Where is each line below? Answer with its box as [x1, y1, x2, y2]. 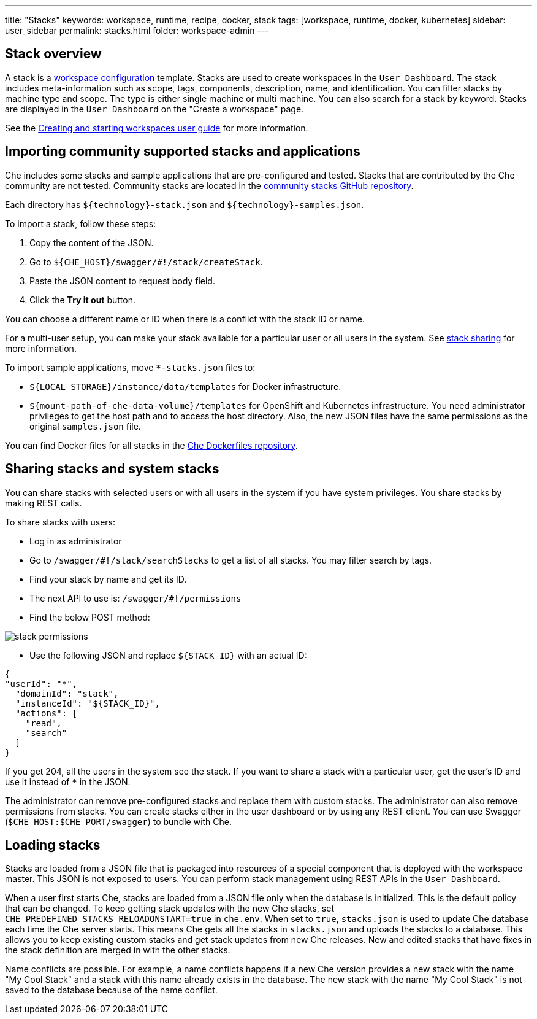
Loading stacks [5, 837, 101, 853]
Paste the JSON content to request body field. [29, 275, 215, 286]
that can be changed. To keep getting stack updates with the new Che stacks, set [5, 903, 334, 914]
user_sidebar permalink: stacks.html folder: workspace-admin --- [5, 25, 269, 36]
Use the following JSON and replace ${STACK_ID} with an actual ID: [29, 649, 307, 661]
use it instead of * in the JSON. [5, 776, 131, 787]
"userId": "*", [5, 678, 78, 689]
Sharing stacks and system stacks [5, 461, 219, 477]
